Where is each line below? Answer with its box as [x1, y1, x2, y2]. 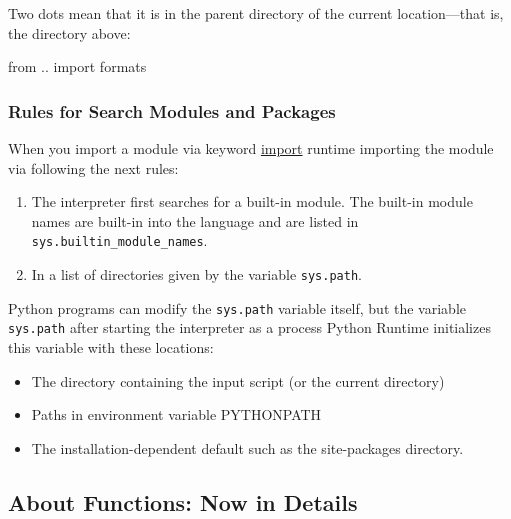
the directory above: [8, 22, 131, 43]
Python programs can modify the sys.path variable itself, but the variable [8, 297, 466, 318]
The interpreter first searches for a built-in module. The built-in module [31, 191, 473, 212]
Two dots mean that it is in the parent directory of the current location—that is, [8, 3, 504, 23]
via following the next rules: [8, 157, 179, 178]
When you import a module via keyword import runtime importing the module [8, 138, 494, 158]
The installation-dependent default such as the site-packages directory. [31, 437, 464, 458]
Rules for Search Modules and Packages [8, 98, 336, 123]
